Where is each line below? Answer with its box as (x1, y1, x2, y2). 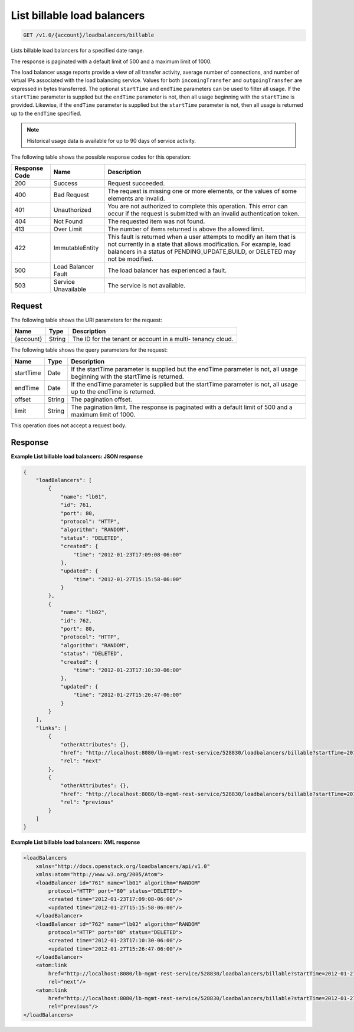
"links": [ (35, 725, 67, 731)
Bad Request (53, 191, 90, 199)
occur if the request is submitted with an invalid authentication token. (107, 209, 300, 218)
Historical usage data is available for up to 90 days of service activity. (27, 137, 196, 144)
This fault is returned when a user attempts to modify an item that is (107, 233, 296, 241)
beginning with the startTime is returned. (71, 372, 184, 381)
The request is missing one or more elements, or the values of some (107, 187, 297, 195)
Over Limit (53, 225, 83, 233)
